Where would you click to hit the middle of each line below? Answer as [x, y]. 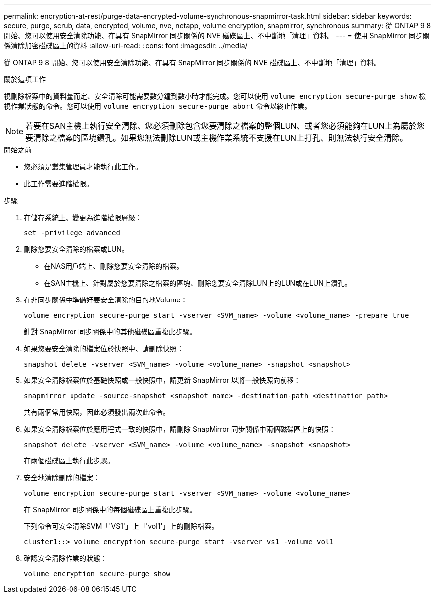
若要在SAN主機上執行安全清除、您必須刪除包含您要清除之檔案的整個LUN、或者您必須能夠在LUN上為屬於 [221, 126]
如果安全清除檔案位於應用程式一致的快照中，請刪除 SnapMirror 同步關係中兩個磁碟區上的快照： [180, 429]
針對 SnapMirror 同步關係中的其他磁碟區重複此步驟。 [110, 332]
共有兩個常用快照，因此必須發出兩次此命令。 [97, 412]
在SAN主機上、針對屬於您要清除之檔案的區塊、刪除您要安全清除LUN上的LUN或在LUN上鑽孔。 [198, 283]
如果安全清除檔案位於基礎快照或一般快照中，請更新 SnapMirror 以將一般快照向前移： [162, 380]
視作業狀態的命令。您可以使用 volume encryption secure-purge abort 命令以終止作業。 [158, 106]
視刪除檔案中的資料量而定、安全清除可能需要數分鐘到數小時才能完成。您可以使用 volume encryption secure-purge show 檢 [215, 96]
